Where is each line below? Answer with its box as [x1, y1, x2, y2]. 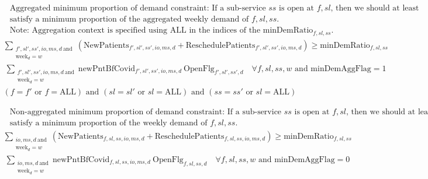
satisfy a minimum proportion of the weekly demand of [9, 118, 208, 127]
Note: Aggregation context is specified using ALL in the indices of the [9, 26, 261, 35]
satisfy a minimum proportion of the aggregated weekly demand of [9, 15, 249, 24]
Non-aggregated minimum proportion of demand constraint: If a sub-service [9, 107, 282, 116]
